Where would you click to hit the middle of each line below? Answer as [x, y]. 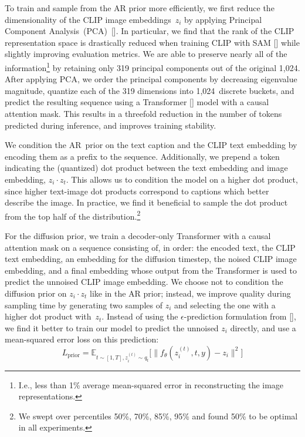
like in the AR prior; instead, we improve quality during [190, 293]
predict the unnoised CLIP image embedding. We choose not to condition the [144, 282]
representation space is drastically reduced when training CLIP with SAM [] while [152, 42]
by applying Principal [223, 19]
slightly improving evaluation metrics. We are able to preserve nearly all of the [146, 54]
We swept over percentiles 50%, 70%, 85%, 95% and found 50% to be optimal [158, 416]
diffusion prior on [36, 293]
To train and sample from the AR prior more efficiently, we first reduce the [140, 8]
